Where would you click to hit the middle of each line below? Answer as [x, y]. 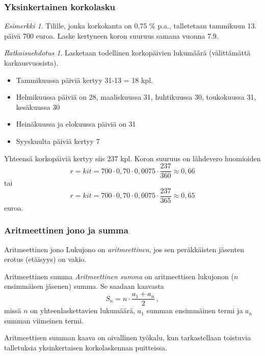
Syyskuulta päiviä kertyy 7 [58, 141]
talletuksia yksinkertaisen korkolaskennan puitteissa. [86, 347]
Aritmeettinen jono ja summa [66, 230]
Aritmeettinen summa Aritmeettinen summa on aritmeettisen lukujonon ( [119, 276]
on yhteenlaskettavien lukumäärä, [83, 310]
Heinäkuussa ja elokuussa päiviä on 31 [76, 124]
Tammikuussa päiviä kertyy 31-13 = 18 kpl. [84, 80]
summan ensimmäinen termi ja [195, 310]
